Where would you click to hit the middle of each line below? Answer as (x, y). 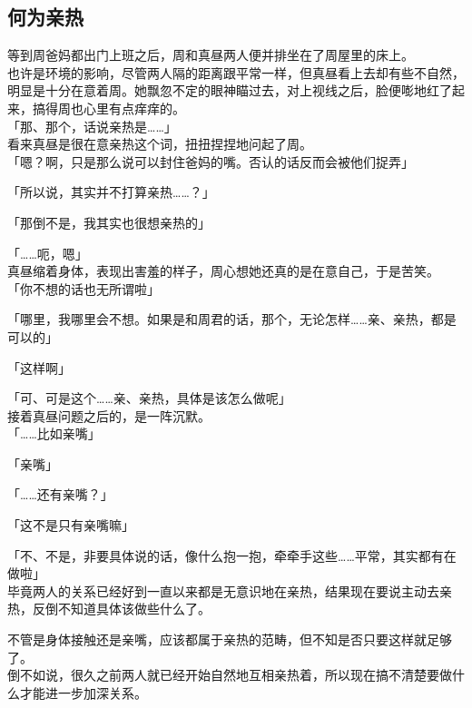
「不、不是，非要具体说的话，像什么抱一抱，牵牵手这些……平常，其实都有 (226, 555)
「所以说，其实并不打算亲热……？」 (111, 192)
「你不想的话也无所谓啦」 (84, 288)
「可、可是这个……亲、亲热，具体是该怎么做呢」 (149, 398)
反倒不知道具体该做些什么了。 (121, 609)
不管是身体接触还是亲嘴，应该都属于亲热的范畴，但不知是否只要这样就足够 (230, 639)
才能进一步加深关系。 (83, 692)
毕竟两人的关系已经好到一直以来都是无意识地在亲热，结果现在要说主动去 (223, 590)
